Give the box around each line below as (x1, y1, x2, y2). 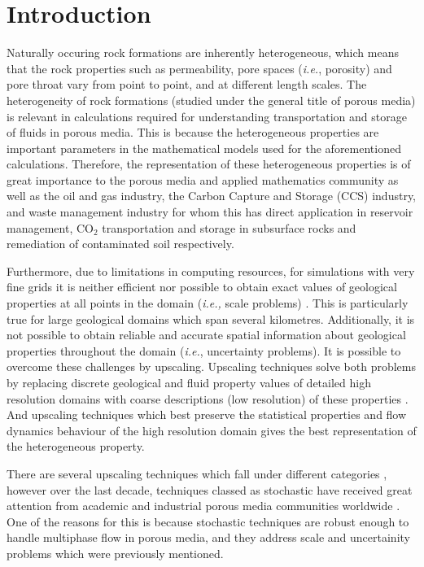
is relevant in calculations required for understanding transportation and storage (7, 107, 407, 124)
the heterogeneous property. (7, 438, 145, 455)
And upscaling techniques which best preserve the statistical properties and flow (7, 406, 407, 423)
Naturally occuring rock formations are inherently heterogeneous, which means (7, 44, 399, 61)
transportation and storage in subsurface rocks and (102, 219, 356, 236)
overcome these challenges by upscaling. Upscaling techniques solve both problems (7, 358, 417, 375)
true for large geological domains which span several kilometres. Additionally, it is (7, 310, 415, 327)
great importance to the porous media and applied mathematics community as (7, 171, 399, 188)
